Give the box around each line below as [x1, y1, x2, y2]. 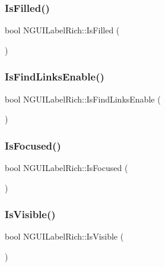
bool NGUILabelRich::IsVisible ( [5, 230, 124, 243]
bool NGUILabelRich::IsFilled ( [5, 24, 120, 36]
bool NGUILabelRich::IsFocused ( [5, 162, 128, 174]
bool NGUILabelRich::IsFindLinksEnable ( [5, 92, 161, 105]
